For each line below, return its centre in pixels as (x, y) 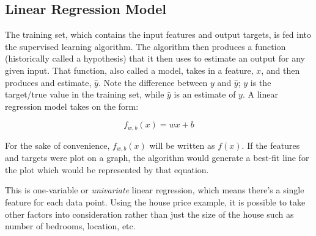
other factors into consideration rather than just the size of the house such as (149, 214)
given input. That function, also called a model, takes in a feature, (129, 70)
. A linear (260, 94)
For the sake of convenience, (57, 145)
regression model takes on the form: (72, 106)
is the (261, 82)
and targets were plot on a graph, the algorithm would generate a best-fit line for (157, 158)
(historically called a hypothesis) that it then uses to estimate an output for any (155, 58)
